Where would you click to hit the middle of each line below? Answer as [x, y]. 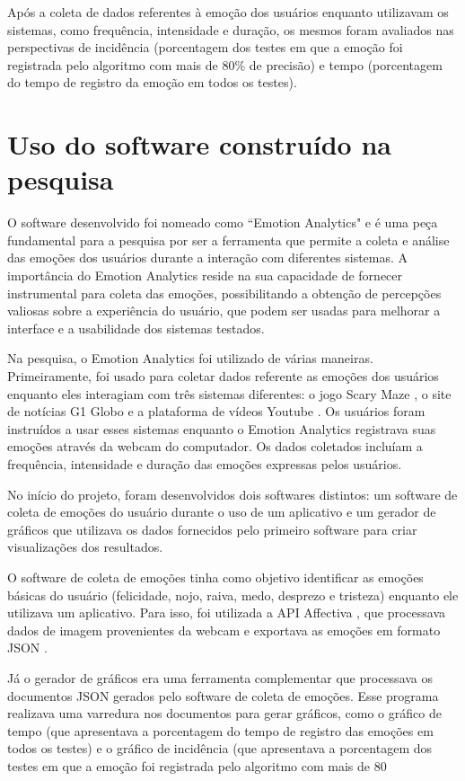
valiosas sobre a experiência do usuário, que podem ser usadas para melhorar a [224, 311]
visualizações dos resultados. [85, 547]
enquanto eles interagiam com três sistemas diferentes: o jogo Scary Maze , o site [229, 393]
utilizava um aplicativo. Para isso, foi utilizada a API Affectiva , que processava [227, 612]
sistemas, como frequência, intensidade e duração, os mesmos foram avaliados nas [231, 29]
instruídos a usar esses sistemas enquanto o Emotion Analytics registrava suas [222, 428]
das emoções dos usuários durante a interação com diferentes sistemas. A [208, 257]
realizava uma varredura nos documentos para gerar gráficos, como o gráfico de [224, 713]
